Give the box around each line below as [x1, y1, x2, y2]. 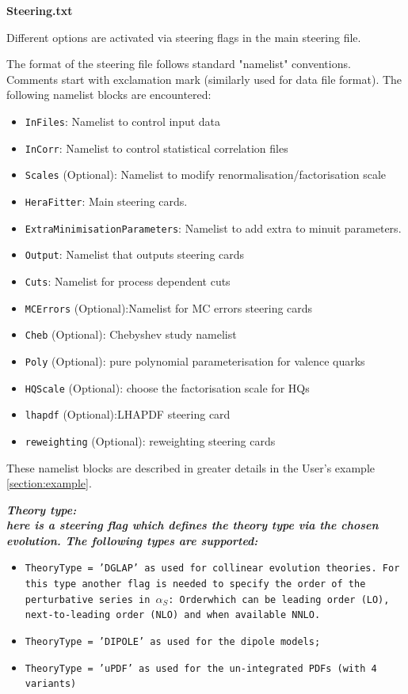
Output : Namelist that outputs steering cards [25, 246, 245, 263]
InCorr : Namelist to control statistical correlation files [25, 139, 288, 156]
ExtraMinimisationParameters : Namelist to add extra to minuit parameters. [25, 219, 402, 236]
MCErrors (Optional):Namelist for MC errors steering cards [25, 299, 313, 316]
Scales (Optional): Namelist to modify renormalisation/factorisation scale [25, 166, 387, 183]
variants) [25, 678, 77, 690]
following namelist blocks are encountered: [6, 86, 212, 103]
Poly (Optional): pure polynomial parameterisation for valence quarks [25, 352, 365, 369]
